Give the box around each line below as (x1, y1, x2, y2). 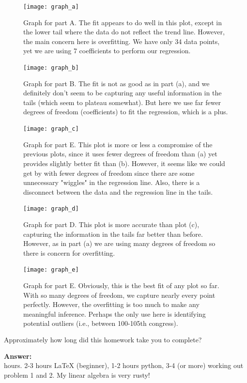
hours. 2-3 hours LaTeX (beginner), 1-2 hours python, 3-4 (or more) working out (4, 360, 244, 370)
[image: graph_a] (23, 3, 79, 10)
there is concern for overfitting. (23, 247, 115, 258)
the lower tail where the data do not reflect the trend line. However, (23, 27, 225, 37)
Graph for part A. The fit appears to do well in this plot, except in (23, 17, 222, 27)
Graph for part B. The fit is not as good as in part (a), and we (23, 78, 210, 88)
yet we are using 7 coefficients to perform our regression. (23, 46, 191, 56)
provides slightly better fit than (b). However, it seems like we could (23, 158, 225, 168)
